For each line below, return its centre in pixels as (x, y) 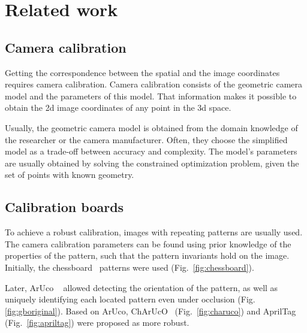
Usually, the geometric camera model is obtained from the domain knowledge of (151, 127)
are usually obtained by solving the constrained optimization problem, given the (152, 163)
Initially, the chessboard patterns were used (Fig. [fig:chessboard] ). (130, 267)
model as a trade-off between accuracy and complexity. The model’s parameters (151, 151)
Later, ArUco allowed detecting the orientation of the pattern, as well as (142, 287)
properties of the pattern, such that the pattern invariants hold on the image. (147, 255)
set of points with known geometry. (70, 175)
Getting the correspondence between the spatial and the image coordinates (142, 72)
